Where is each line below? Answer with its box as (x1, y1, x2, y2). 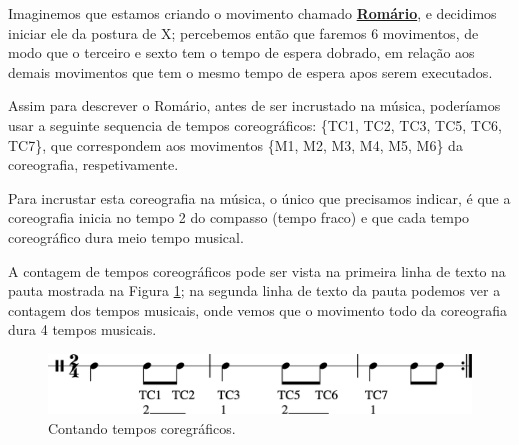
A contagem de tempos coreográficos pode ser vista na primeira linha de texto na (8, 260, 506, 281)
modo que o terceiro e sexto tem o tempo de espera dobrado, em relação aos (8, 42, 475, 63)
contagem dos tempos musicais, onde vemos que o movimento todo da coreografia (8, 299, 507, 320)
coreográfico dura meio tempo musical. (8, 226, 244, 247)
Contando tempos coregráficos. (48, 417, 236, 438)
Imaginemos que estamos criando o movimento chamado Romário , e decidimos (8, 3, 497, 23)
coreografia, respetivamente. (8, 154, 179, 175)
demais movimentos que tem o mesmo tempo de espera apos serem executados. (8, 61, 493, 82)
